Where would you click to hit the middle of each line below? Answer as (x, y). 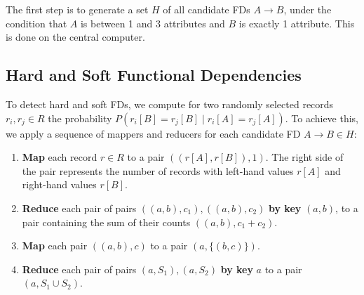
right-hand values (59, 184)
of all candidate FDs (207, 9)
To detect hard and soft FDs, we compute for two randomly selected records (170, 104)
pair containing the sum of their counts (106, 222)
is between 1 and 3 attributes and (153, 23)
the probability (80, 118)
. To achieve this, (322, 118)
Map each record (60, 157)
